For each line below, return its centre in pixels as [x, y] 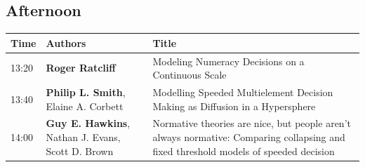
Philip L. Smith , [86, 92]
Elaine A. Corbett [85, 106]
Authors [66, 42]
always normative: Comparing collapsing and [249, 137]
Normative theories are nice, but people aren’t [252, 123]
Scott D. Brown [80, 151]
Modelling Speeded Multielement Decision [243, 92]
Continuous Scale [190, 75]
